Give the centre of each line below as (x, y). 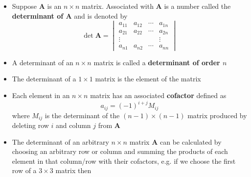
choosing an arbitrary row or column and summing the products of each (120, 151)
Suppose (24, 6)
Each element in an (41, 95)
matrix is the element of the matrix (148, 79)
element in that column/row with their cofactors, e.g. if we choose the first (124, 161)
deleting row (30, 125)
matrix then (73, 170)
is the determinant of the (82, 115)
